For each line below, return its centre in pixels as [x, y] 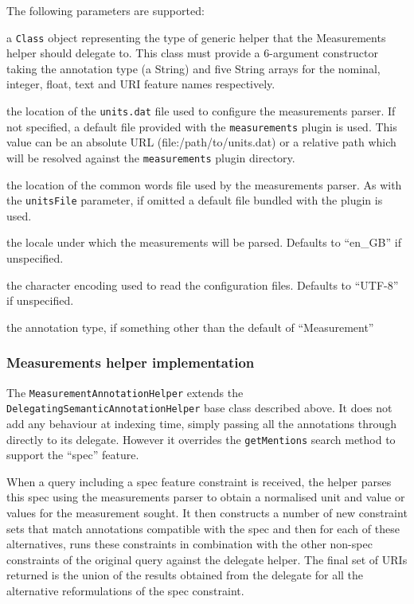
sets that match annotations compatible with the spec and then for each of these [203, 528]
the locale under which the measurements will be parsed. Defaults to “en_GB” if [204, 242]
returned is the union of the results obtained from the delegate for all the [185, 575]
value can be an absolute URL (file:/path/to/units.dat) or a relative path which [201, 142]
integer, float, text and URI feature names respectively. [141, 84]
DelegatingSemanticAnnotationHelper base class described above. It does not [199, 408]
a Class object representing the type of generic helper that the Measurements [196, 37]
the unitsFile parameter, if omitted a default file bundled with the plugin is [195, 200]
